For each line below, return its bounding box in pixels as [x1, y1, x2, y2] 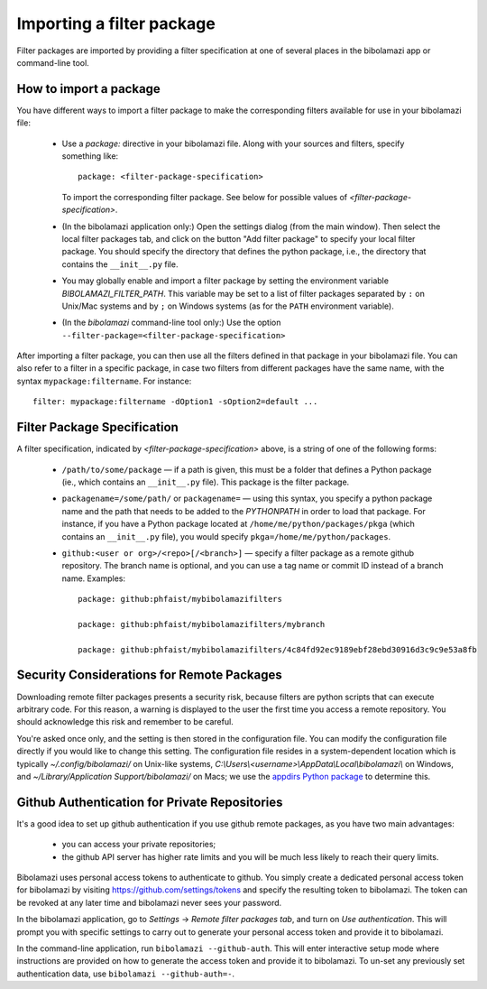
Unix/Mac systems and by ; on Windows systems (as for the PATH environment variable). [61, 300, 394, 311]
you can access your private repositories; [61, 839, 216, 850]
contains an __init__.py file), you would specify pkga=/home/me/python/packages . [61, 531, 391, 541]
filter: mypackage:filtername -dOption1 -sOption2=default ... [32, 397, 318, 407]
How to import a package [16, 81, 161, 97]
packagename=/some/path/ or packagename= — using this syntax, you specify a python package [61, 493, 433, 504]
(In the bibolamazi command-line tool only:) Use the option [61, 317, 281, 328]
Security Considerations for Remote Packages [16, 668, 283, 683]
